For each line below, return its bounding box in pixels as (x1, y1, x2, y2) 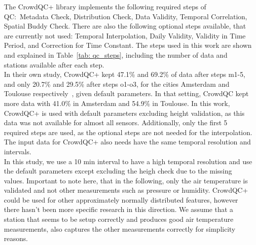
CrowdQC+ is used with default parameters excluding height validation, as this (4, 107, 245, 118)
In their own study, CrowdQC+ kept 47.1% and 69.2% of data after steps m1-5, (4, 69, 246, 79)
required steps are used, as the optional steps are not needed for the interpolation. (4, 127, 253, 137)
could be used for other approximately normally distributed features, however (4, 194, 238, 205)
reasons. (4, 233, 28, 244)
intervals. (4, 146, 32, 156)
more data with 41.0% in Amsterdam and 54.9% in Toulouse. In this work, (4, 98, 230, 108)
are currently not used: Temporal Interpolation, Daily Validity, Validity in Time (4, 30, 246, 40)
